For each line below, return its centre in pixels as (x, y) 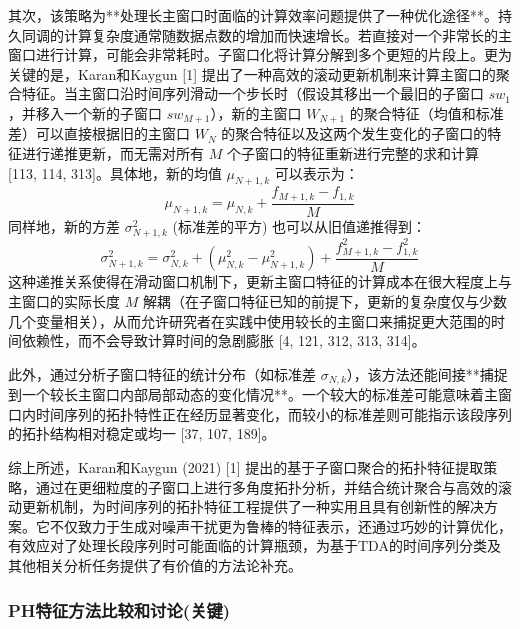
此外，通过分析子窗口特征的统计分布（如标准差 (162, 373)
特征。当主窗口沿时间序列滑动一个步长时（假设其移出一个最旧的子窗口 (252, 93)
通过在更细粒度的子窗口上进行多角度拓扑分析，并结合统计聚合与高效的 (266, 486)
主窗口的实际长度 (64, 301)
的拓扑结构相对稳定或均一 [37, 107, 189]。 (142, 433)
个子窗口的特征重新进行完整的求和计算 (352, 153)
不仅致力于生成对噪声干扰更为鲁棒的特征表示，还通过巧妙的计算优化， (280, 525)
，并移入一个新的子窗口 (85, 112)
